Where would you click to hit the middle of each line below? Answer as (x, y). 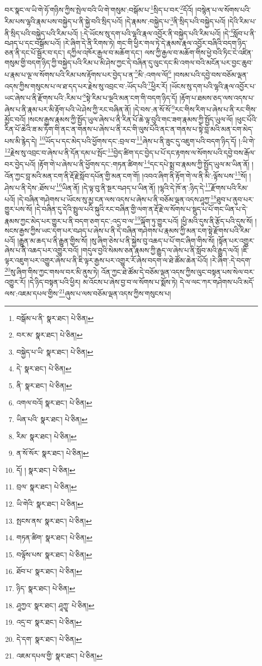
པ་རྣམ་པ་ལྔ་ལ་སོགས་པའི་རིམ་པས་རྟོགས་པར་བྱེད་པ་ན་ (70, 74)
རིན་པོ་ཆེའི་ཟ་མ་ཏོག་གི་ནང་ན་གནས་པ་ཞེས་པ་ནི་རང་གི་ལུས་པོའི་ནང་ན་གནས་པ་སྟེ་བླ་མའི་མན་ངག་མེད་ (129, 129)
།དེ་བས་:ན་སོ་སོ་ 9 (154, 108)
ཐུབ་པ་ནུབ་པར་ (235, 199)
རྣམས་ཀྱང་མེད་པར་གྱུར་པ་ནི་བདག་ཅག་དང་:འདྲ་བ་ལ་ (70, 221)
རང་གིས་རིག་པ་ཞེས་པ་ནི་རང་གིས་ (216, 109)
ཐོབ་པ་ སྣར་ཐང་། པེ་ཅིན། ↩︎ (49, 571)
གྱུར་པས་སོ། (19, 209)
